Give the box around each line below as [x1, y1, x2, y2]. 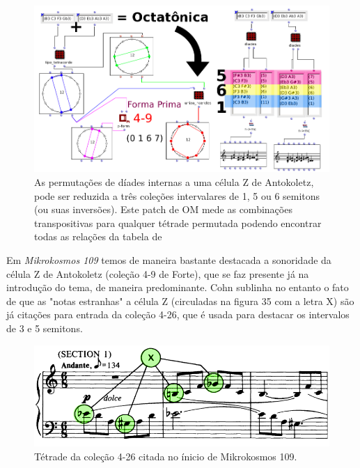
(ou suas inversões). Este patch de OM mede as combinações [34, 202, 292, 217]
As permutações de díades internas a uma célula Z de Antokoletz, [34, 175, 314, 189]
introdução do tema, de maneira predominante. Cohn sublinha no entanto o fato [6, 280, 349, 295]
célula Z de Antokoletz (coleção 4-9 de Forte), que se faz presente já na [6, 266, 309, 281]
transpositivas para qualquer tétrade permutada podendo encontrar [34, 215, 322, 230]
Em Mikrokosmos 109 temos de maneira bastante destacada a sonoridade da [6, 252, 331, 267]
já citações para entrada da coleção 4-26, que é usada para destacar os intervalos [6, 307, 350, 322]
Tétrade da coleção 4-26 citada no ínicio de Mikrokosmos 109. [34, 448, 297, 463]
